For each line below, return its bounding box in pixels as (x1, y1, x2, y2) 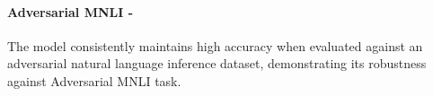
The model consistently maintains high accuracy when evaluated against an (7, 36, 423, 55)
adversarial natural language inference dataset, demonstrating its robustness (7, 54, 427, 73)
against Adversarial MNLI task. (7, 71, 181, 90)
